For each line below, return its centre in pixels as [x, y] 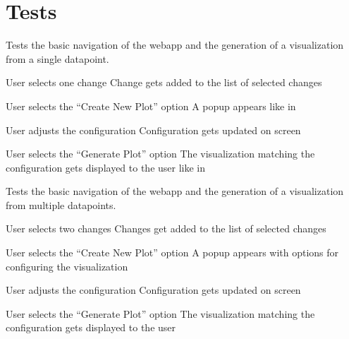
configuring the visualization [67, 266]
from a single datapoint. [57, 58]
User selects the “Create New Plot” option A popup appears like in [151, 106]
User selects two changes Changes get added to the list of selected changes [166, 228]
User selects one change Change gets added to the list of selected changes [164, 82]
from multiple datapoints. [61, 204]
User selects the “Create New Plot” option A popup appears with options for [172, 252]
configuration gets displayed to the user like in [106, 167]
